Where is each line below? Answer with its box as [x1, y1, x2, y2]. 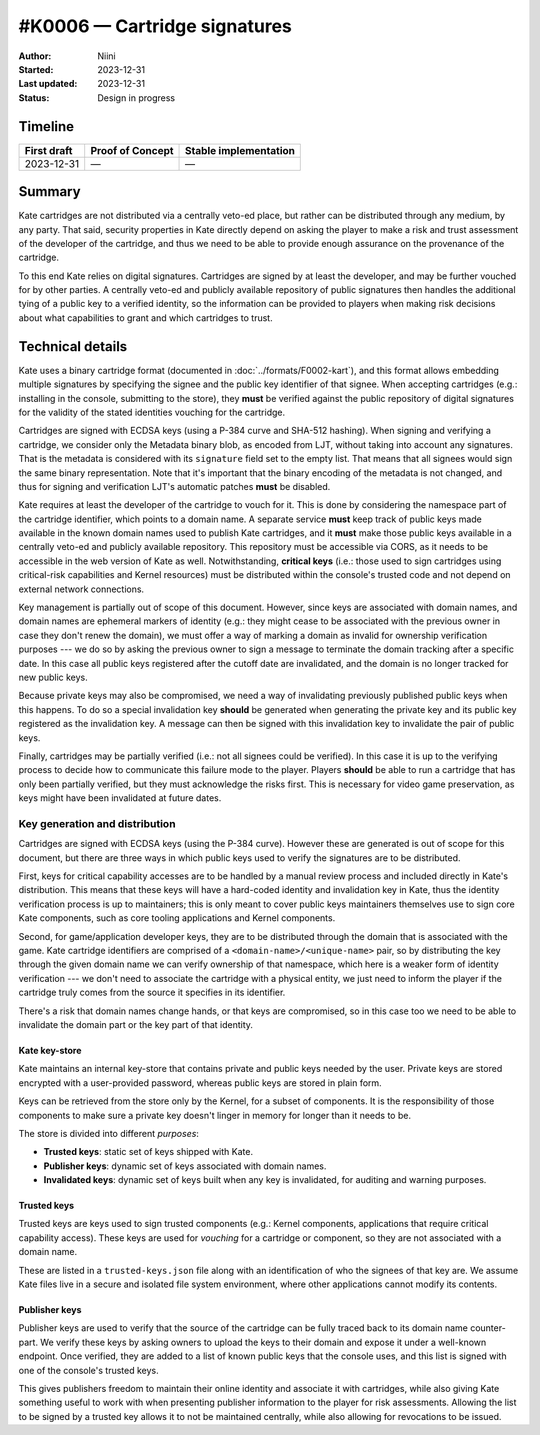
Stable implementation [185, 143, 295, 157]
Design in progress [97, 91, 176, 104]
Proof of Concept [90, 143, 174, 157]
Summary [18, 183, 81, 200]
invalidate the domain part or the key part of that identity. [18, 1018, 254, 1030]
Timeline [18, 118, 75, 135]
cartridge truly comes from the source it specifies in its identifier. [18, 986, 286, 999]
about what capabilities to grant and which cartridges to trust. [18, 311, 274, 324]
